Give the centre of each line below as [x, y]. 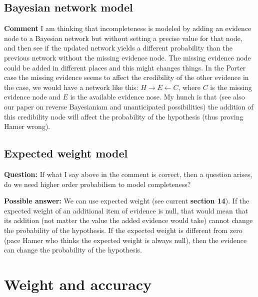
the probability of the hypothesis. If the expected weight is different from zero [123, 230]
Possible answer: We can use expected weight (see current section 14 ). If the [127, 201]
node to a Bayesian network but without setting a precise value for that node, [123, 38]
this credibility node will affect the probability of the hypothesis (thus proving [124, 116]
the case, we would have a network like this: [71, 87]
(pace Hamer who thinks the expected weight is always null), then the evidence [125, 240]
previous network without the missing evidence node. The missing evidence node [127, 57]
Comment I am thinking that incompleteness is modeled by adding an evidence [128, 28]
